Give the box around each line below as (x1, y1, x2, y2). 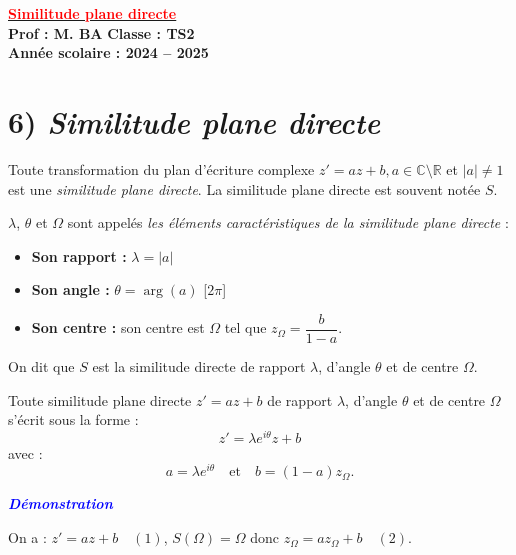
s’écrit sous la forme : (8, 409, 139, 430)
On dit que (8, 355, 75, 376)
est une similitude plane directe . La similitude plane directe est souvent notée (8, 178, 481, 199)
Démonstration (8, 493, 113, 514)
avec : (8, 442, 43, 463)
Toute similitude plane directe (8, 389, 192, 410)
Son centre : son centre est (31, 317, 205, 338)
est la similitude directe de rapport (92, 355, 306, 376)
